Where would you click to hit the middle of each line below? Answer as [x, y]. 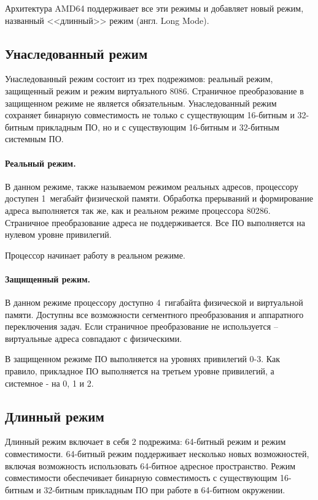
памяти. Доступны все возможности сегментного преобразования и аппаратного [154, 314]
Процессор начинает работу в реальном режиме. [95, 255]
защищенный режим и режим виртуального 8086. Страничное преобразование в [154, 90]
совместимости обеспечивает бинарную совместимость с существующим [141, 478]
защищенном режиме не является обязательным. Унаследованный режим [141, 103]
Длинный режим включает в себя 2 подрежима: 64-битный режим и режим [145, 441]
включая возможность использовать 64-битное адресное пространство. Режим [150, 465]
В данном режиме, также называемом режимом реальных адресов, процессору [152, 186]
